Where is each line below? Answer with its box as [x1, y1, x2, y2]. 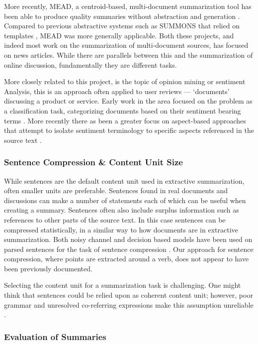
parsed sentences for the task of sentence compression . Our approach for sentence [4, 243, 254, 254]
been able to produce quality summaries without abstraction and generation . [4, 10, 240, 21]
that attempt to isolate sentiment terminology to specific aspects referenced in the [4, 125, 254, 135]
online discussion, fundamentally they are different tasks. [4, 59, 177, 70]
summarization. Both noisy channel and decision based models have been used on [4, 234, 253, 244]
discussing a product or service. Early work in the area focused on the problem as [4, 96, 253, 106]
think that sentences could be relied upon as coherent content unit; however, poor [4, 290, 253, 300]
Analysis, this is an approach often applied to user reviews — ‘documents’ [4, 86, 230, 96]
